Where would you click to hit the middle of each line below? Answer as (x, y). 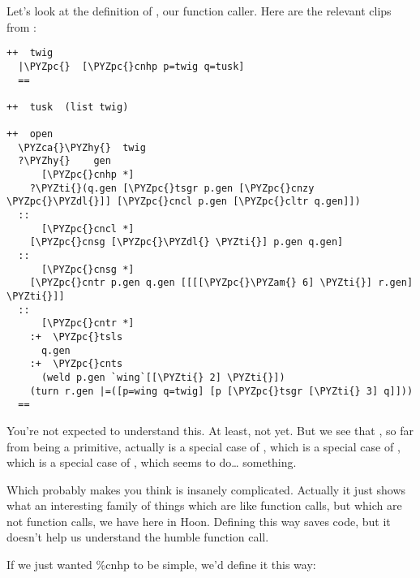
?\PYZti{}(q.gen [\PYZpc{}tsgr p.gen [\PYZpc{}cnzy (172, 188)
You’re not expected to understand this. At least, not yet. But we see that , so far (210, 430)
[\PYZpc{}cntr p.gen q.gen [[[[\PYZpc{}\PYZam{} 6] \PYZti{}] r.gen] (221, 283)
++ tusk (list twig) (68, 107)
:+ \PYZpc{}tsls (76, 336)
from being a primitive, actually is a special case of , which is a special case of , (204, 446)
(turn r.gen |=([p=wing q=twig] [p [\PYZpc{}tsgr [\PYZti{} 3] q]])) (221, 391)
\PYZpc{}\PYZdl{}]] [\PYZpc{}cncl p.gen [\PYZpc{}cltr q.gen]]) (184, 202)
